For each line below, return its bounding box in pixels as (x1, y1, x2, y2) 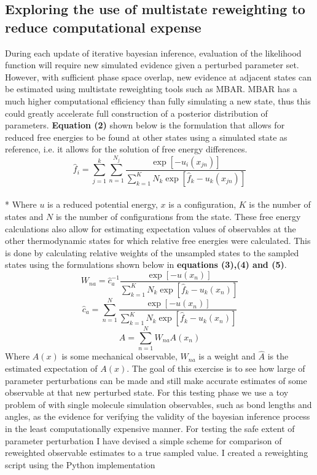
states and (5, 210, 44, 222)
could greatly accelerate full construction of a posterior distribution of (5, 106, 268, 119)
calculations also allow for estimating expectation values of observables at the (5, 222, 296, 235)
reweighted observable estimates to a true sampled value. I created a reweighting (5, 446, 308, 459)
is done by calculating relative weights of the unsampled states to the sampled (5, 246, 299, 259)
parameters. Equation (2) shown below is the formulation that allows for (5, 119, 285, 132)
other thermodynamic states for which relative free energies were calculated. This (5, 234, 311, 247)
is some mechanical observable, (61, 350, 178, 363)
